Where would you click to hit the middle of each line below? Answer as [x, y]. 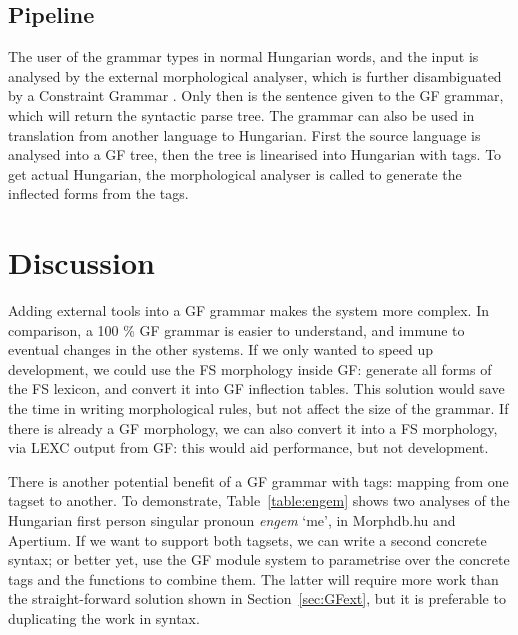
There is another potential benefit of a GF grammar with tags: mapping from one [258, 480]
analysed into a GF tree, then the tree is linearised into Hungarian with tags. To [255, 154]
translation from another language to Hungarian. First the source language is [244, 134]
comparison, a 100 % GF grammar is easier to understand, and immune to [236, 329]
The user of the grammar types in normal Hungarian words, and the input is [243, 56]
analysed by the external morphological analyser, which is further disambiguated [255, 75]
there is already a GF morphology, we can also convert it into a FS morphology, [253, 427]
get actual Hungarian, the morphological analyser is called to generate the [235, 173]
